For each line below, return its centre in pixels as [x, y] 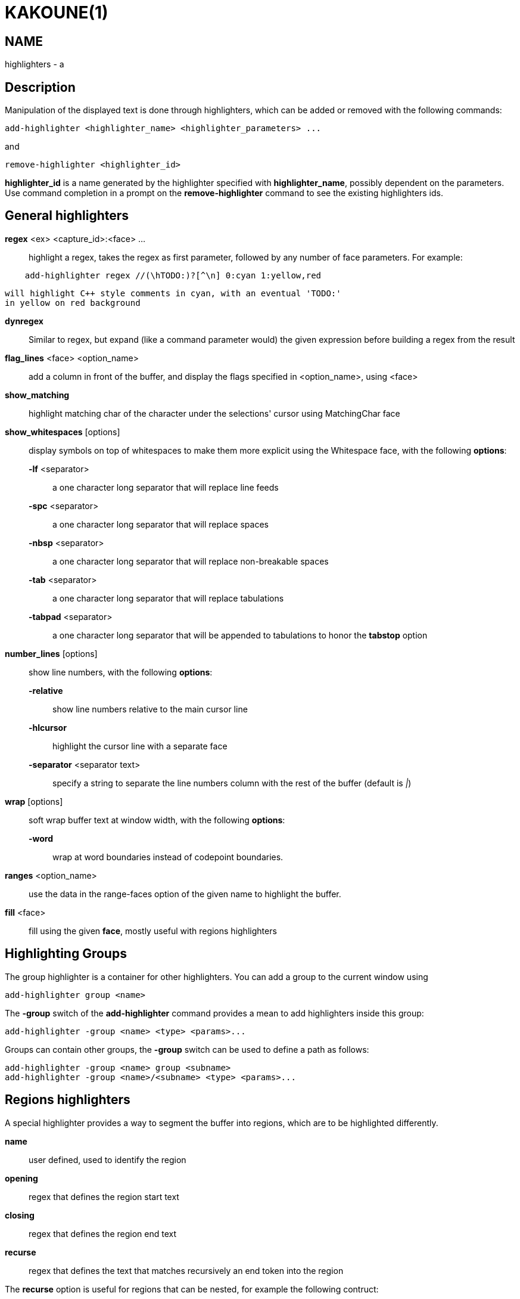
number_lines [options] [51, 653]
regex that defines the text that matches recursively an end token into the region [186, 1270]
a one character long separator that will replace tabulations [168, 598]
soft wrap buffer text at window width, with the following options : [157, 820]
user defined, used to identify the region [108, 1160]
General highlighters [67, 216]
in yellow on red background [73, 303]
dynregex [24, 321]
